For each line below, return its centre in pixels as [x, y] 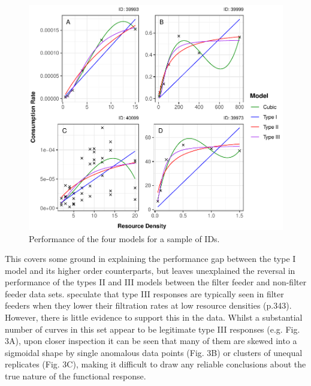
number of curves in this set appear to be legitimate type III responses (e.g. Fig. [153, 329]
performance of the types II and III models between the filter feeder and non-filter [156, 282]
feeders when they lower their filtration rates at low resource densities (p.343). [148, 305]
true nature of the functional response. [76, 376]
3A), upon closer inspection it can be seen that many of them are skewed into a [151, 341]
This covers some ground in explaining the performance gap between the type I [150, 259]
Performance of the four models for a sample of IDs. [124, 238]
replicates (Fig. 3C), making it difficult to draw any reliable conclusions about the [155, 364]
